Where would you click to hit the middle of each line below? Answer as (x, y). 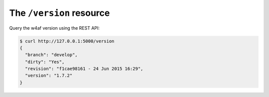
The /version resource (60, 13)
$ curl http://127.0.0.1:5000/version (67, 41)
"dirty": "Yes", (45, 62)
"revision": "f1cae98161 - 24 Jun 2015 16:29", (84, 69)
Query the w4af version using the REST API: (54, 28)
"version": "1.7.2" (49, 76)
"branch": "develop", (52, 55)
